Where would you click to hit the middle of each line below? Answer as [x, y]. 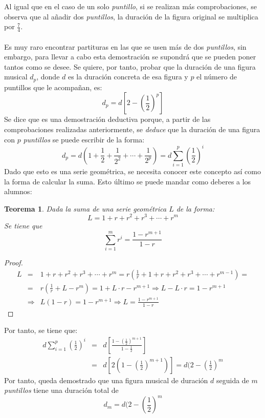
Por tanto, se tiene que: [41, 330]
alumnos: [18, 191]
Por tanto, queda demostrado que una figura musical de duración [106, 380]
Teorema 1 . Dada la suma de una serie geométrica [85, 208]
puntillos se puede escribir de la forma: [84, 139]
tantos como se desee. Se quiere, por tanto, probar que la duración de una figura [130, 66]
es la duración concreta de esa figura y [128, 77]
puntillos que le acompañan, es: [53, 87]
